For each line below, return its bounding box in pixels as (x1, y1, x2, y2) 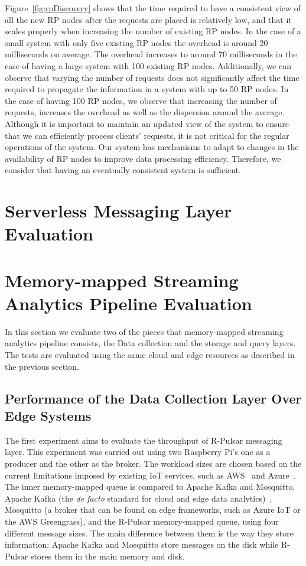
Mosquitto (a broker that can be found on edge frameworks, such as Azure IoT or (5, 503, 301, 516)
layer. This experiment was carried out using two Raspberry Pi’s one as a (5, 445, 271, 458)
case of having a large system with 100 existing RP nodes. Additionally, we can (5, 59, 291, 71)
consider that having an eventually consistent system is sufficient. (5, 164, 241, 176)
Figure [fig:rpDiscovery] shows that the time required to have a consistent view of (5, 2, 301, 14)
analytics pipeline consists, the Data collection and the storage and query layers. (5, 337, 296, 349)
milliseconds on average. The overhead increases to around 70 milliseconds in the (5, 48, 297, 60)
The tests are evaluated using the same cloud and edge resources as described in (5, 348, 295, 360)
